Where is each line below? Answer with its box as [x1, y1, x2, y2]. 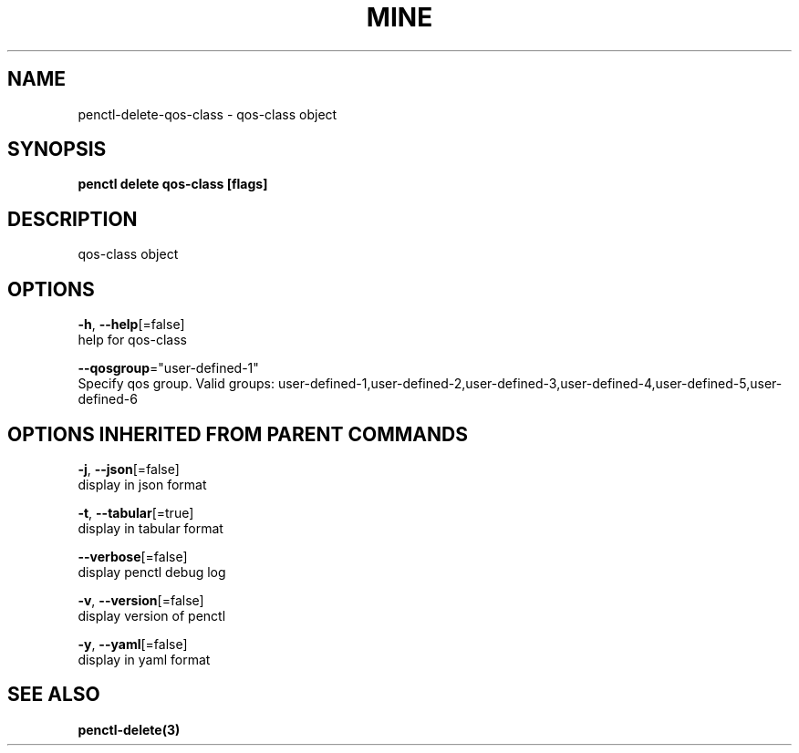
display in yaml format [78, 651, 211, 667]
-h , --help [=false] [78, 316, 185, 333]
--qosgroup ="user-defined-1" [78, 360, 259, 376]
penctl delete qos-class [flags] [78, 176, 268, 192]
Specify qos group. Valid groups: [78, 376, 275, 392]
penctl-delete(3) [78, 721, 181, 738]
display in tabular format [78, 520, 223, 536]
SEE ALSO [7, 683, 100, 707]
